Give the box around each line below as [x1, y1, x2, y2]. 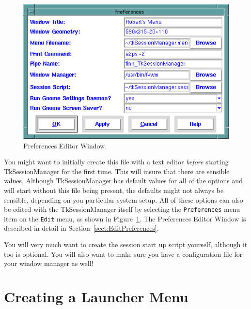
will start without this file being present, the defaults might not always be [4, 185, 224, 195]
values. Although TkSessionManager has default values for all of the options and [4, 176, 243, 186]
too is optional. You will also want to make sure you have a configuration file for [4, 249, 243, 259]
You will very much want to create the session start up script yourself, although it [4, 239, 248, 250]
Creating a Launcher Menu [4, 287, 188, 307]
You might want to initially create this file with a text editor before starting [4, 157, 229, 167]
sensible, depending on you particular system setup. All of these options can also [4, 194, 243, 205]
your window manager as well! [4, 258, 94, 268]
